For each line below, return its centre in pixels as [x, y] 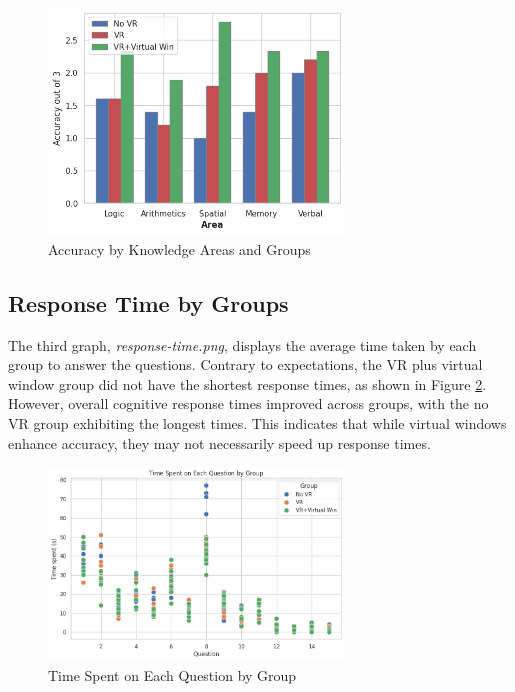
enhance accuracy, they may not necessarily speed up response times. [219, 442]
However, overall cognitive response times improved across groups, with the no [248, 403]
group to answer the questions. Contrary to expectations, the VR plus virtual [245, 364]
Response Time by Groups [148, 302]
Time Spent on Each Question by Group [172, 674]
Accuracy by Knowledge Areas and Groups [179, 248]
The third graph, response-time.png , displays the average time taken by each [242, 344]
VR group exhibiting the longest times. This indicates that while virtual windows [257, 423]
